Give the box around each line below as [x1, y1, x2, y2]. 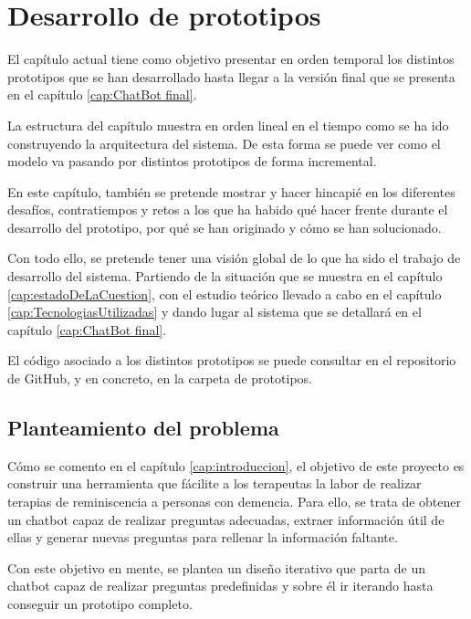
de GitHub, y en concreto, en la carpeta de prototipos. [7, 369, 312, 388]
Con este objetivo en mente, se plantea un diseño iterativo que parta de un [7, 558, 426, 577]
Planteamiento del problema [7, 414, 279, 442]
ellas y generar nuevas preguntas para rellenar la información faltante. [7, 528, 398, 547]
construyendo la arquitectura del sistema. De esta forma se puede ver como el [7, 133, 441, 152]
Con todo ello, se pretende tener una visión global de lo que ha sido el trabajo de [7, 248, 461, 268]
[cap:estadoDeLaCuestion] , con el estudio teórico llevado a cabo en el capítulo [7, 284, 442, 303]
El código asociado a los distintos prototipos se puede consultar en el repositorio [7, 351, 456, 370]
